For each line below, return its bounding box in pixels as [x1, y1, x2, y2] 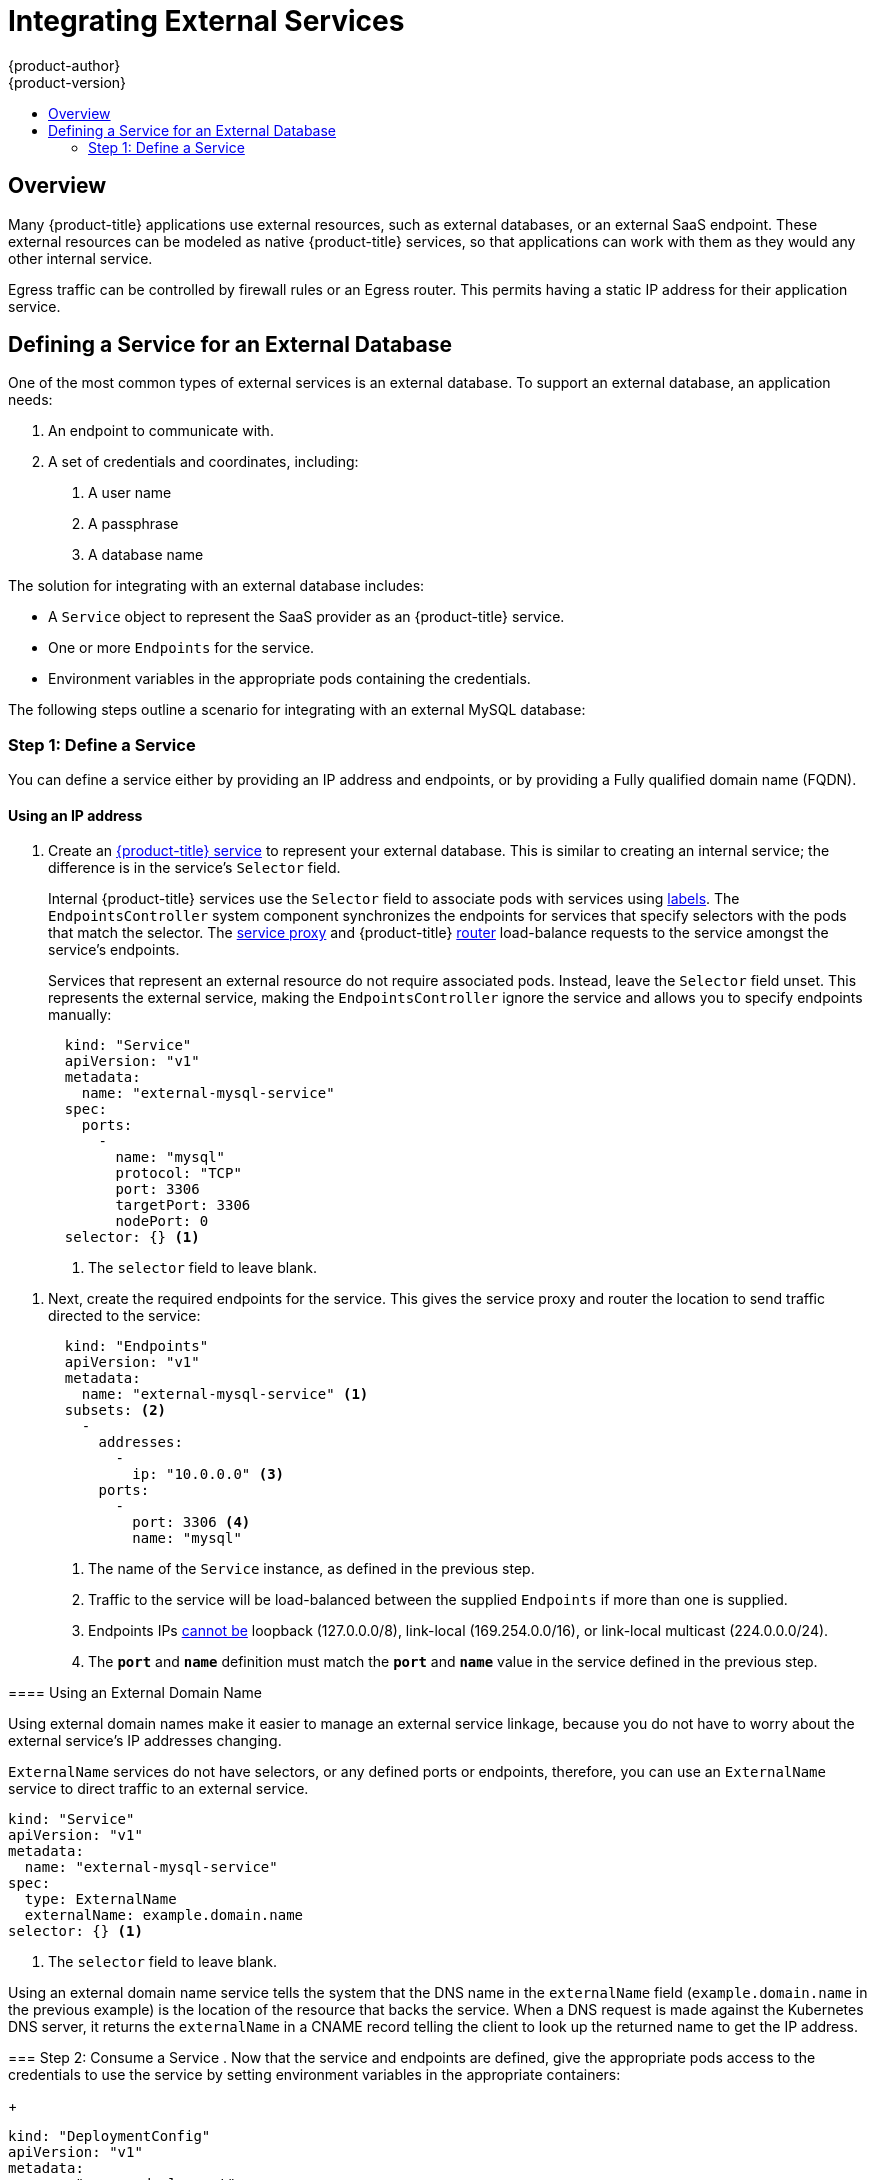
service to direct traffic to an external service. [8, 1780, 309, 1798]
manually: [48, 1006, 112, 1024]
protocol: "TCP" [115, 1165, 242, 1182]
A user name [88, 484, 172, 502]
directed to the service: [48, 1307, 201, 1325]
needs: [8, 391, 53, 409]
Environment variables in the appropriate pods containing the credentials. [48, 670, 531, 688]
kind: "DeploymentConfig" [8, 2128, 211, 2145]
